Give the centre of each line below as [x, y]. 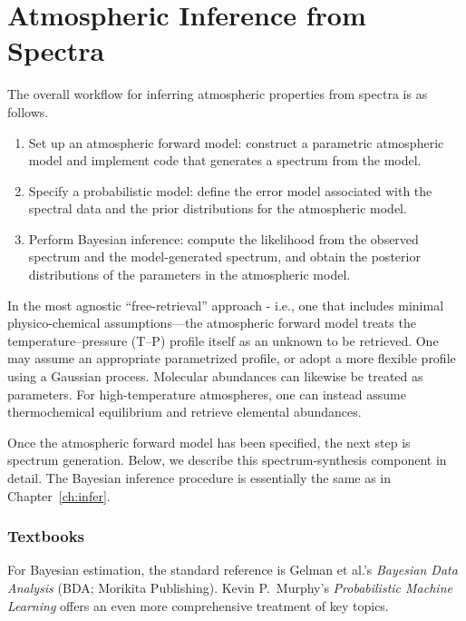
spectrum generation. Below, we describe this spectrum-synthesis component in [227, 460]
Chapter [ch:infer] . [59, 495]
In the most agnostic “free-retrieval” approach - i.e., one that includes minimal [226, 305]
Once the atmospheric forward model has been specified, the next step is [209, 442]
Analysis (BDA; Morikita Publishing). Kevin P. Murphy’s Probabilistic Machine [230, 587]
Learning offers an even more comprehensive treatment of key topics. [198, 605]
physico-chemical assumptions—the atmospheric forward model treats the [212, 323]
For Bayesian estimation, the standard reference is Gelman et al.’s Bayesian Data [233, 570]
